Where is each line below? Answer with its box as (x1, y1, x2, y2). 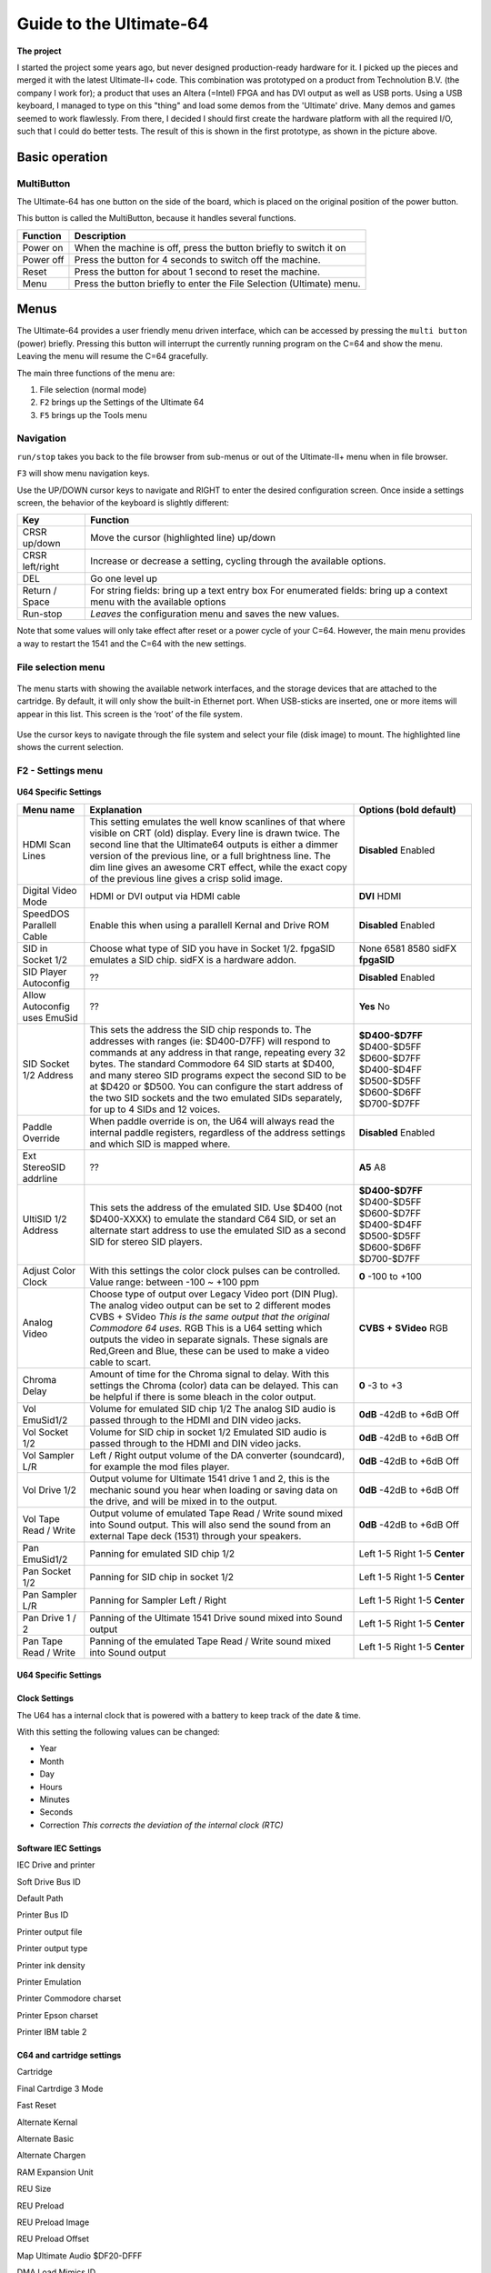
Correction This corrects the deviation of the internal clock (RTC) (39, 1819, 284, 1830)
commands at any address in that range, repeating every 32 (89, 1046, 346, 1058)
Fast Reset (16, 2100, 56, 2111)
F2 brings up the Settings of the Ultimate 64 (39, 396, 205, 408)
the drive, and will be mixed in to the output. (89, 1495, 277, 1507)
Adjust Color (22, 1264, 76, 1277)
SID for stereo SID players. (89, 1235, 204, 1247)
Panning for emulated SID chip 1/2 (89, 1547, 235, 1559)
